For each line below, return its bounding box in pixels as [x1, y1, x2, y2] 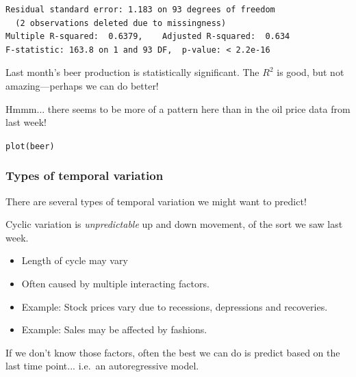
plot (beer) [5, 141, 55, 151]
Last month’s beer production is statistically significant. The [5, 65, 259, 79]
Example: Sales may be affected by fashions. [21, 322, 207, 337]
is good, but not [277, 65, 344, 79]
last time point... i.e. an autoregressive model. [5, 359, 199, 373]
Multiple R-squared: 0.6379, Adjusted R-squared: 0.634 [5, 31, 290, 42]
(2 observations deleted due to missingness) [15, 18, 227, 28]
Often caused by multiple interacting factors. [21, 276, 209, 290]
